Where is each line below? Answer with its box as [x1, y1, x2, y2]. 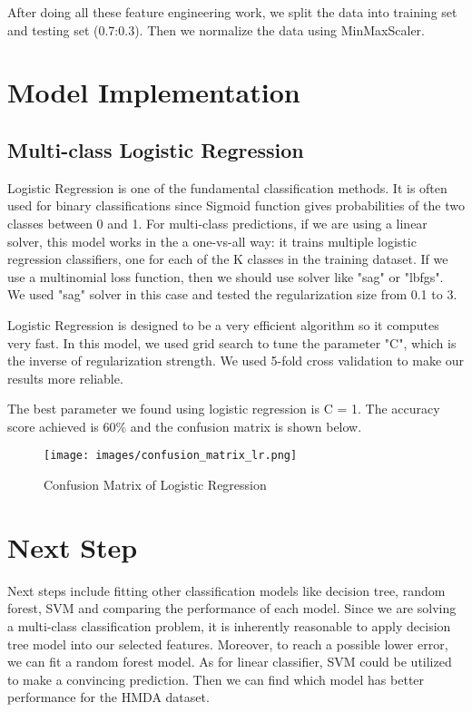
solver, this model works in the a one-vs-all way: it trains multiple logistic [7, 231, 417, 250]
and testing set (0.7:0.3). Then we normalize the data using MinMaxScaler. [7, 20, 425, 39]
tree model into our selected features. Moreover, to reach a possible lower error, [7, 634, 448, 653]
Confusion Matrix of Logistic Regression [44, 475, 267, 494]
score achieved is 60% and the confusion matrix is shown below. [7, 416, 362, 435]
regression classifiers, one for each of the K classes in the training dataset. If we [7, 249, 448, 268]
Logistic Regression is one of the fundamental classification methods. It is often [7, 178, 447, 197]
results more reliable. [7, 368, 123, 387]
